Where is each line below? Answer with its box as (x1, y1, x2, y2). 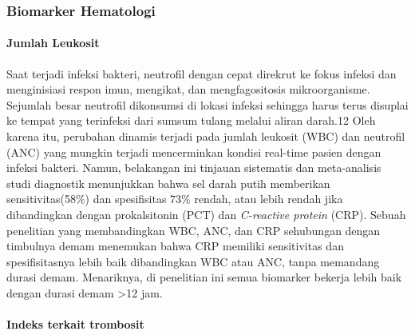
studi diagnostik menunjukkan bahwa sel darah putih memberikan (6, 174, 330, 191)
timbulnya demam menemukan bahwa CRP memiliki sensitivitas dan (6, 237, 344, 254)
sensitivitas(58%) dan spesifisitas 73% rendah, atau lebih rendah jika (6, 190, 343, 207)
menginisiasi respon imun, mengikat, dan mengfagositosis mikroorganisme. (6, 81, 370, 98)
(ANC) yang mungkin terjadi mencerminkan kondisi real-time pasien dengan (6, 143, 381, 160)
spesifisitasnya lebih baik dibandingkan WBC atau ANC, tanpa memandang (6, 253, 380, 269)
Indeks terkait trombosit (6, 316, 144, 333)
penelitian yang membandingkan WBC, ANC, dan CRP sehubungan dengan (6, 221, 381, 238)
